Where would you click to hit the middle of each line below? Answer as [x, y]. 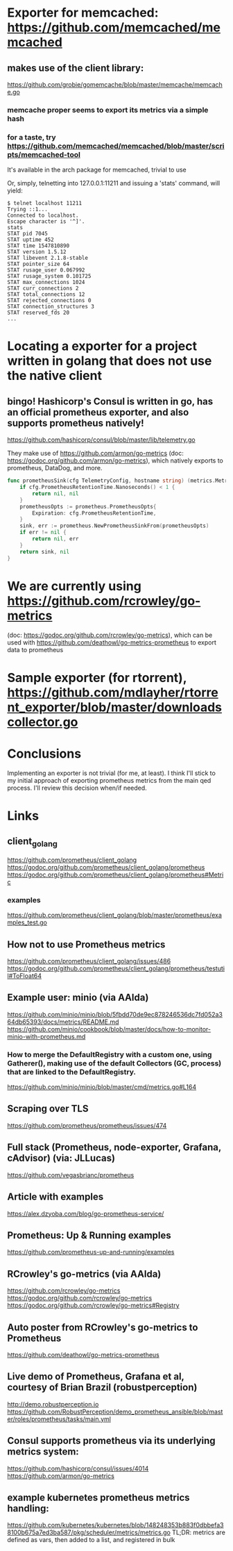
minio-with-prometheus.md [46, 1036]
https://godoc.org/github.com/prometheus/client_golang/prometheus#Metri [115, 874]
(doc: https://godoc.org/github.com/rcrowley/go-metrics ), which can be [110, 635]
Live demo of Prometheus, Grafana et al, [96, 1377]
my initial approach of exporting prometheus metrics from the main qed [109, 780]
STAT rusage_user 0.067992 [46, 270]
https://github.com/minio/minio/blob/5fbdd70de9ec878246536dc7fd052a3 [115, 1014]
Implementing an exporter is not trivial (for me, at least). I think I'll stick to [112, 773]
